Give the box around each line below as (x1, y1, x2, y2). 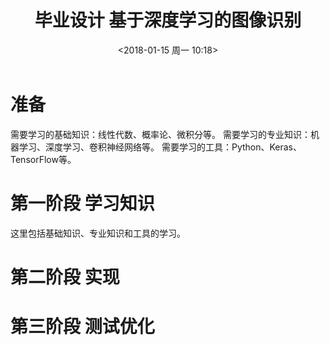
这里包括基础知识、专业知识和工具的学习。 (10, 227, 186, 239)
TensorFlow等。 (10, 153, 77, 165)
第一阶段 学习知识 (10, 192, 155, 215)
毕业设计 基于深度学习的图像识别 (34, 9, 302, 32)
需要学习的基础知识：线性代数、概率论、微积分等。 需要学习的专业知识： (10, 128, 311, 140)
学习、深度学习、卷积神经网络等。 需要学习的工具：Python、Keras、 (18, 141, 303, 153)
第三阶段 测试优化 (10, 316, 155, 338)
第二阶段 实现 (10, 266, 120, 288)
